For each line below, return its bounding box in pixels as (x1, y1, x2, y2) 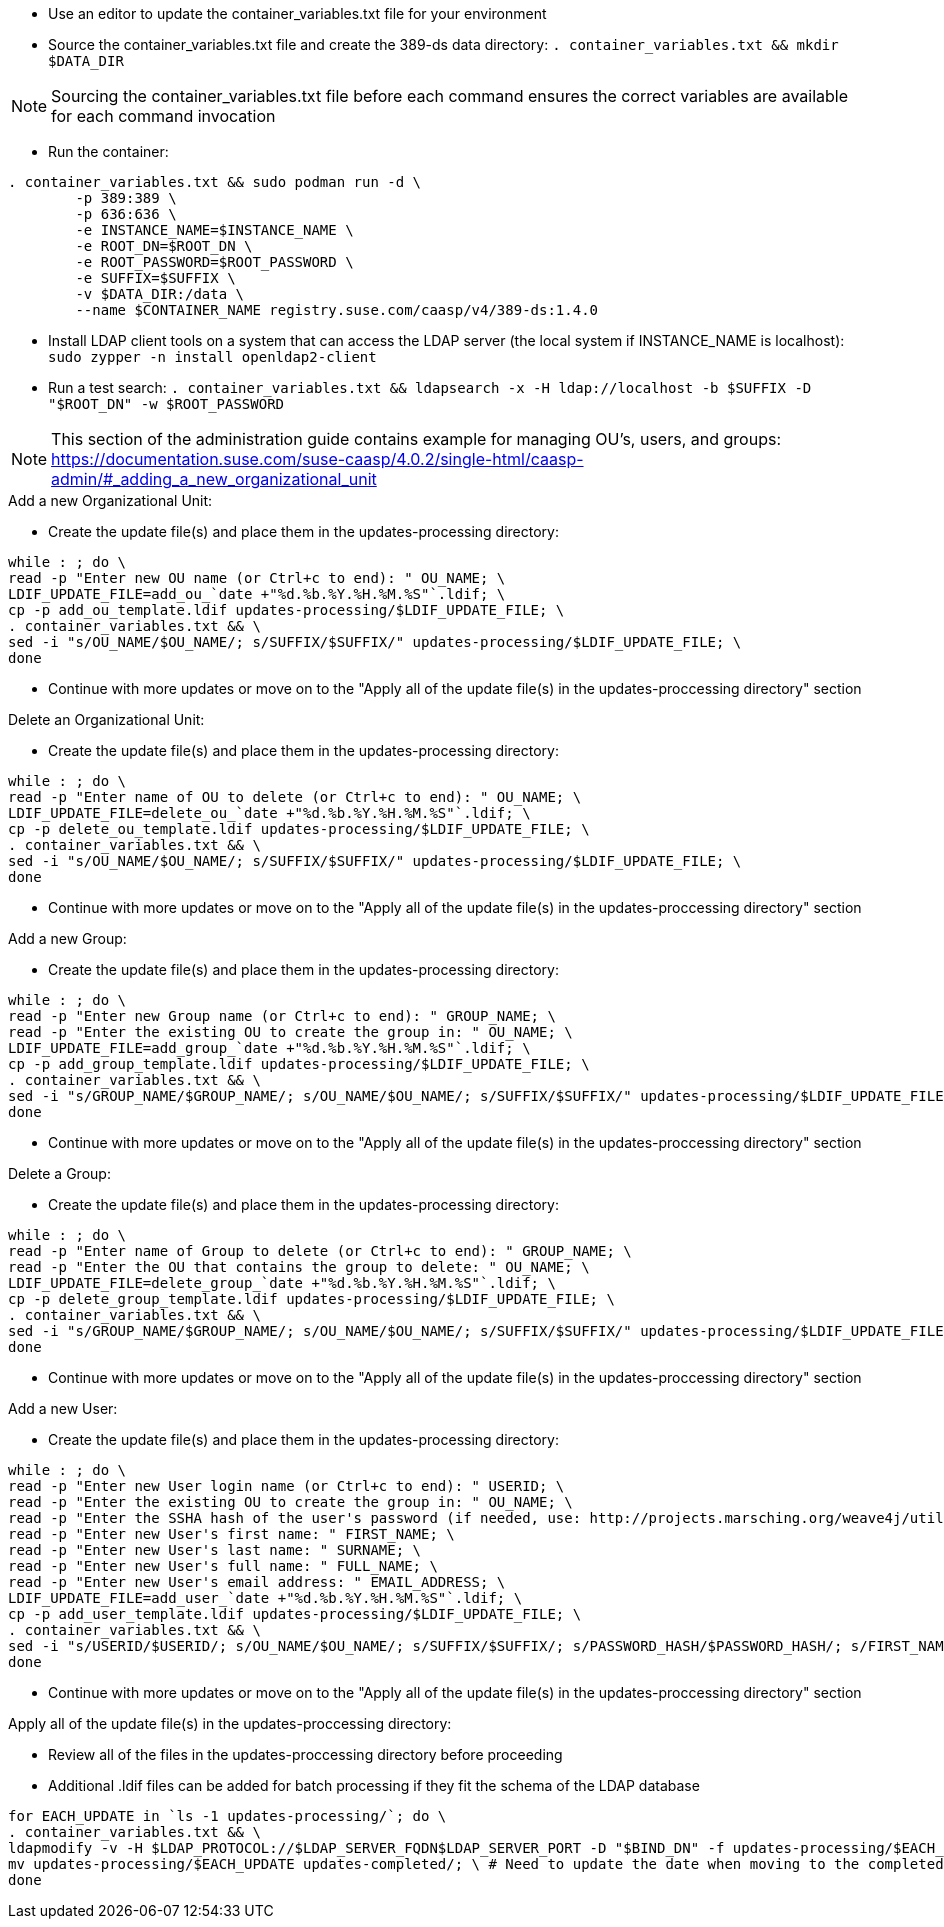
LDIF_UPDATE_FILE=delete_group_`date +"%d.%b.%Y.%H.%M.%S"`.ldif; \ (8, 1275, 556, 1291)
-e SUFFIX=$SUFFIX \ (75, 270, 236, 286)
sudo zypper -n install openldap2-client (48, 349, 377, 365)
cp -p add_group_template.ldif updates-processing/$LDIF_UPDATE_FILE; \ (8, 1056, 590, 1072)
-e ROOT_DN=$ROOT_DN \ (75, 238, 253, 254)
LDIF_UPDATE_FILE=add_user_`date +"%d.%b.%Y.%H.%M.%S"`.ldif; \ (8, 1590, 523, 1606)
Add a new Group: (8, 930, 127, 947)
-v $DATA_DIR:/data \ (75, 286, 245, 302)
